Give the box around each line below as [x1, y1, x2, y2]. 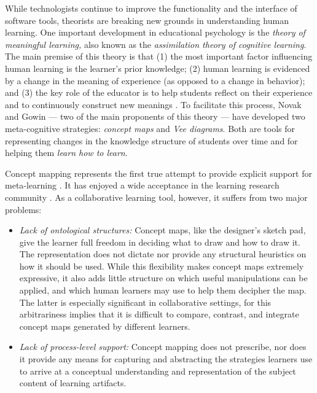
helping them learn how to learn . [5, 146, 128, 159]
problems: [5, 203, 42, 216]
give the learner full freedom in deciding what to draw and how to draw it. [19, 235, 300, 248]
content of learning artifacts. [19, 376, 127, 389]
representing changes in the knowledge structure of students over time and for [5, 134, 298, 147]
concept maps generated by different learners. [19, 319, 190, 332]
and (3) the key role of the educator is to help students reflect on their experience [5, 86, 313, 99]
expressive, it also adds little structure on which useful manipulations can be [19, 271, 308, 284]
